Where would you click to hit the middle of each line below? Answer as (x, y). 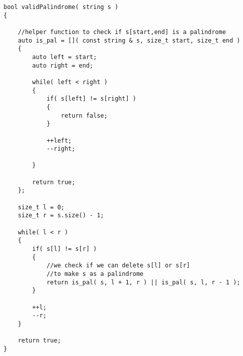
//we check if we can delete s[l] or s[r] (118, 266)
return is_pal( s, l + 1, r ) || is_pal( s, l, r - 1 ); (143, 282)
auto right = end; (63, 65)
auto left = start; (65, 57)
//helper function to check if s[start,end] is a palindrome (122, 32)
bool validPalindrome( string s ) (61, 7)
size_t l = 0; (41, 207)
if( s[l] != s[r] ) (65, 249)
